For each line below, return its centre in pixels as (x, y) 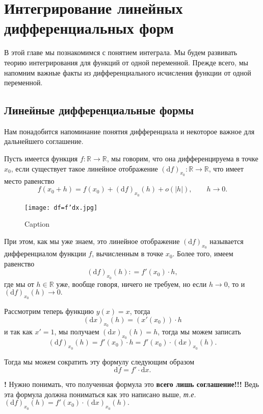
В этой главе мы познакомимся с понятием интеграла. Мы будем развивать (121, 52)
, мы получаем (77, 332)
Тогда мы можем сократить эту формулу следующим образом (99, 361)
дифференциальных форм (89, 28)
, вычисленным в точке (128, 253)
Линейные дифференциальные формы (99, 110)
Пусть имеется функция (41, 159)
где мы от (19, 284)
